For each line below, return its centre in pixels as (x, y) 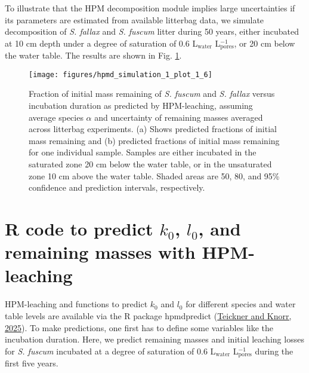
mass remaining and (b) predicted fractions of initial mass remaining (154, 140)
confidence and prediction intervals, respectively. (117, 187)
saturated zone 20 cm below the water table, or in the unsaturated (150, 164)
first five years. (32, 363)
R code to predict (79, 229)
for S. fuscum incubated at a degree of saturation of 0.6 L (110, 351)
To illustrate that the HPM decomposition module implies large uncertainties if (150, 8)
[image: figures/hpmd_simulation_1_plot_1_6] (120, 74)
